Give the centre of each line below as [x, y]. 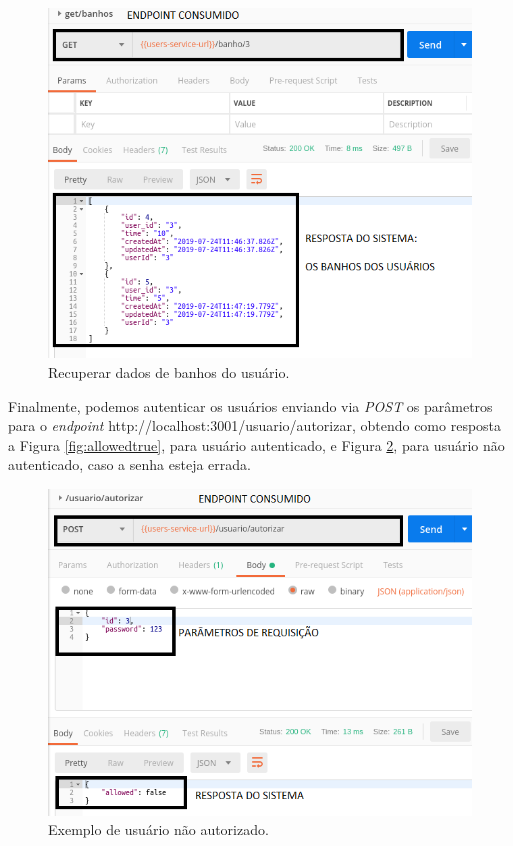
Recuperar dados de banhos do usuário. [169, 372]
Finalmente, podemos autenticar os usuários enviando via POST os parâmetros [250, 405]
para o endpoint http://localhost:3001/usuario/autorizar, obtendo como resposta [255, 425]
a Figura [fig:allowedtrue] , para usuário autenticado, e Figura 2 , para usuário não [256, 444]
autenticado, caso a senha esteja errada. [129, 464]
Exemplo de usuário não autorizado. [158, 829]
